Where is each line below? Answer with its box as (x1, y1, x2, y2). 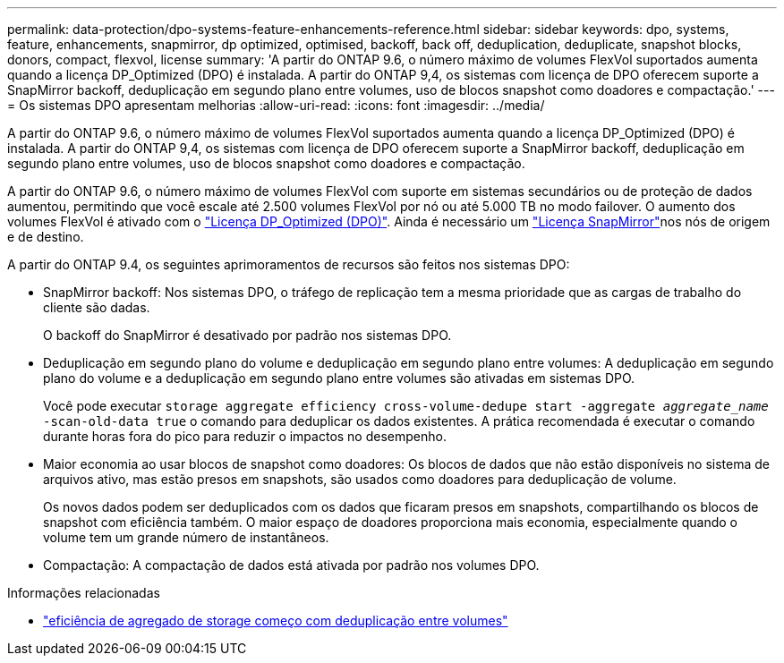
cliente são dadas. (43, 300, 150, 315)
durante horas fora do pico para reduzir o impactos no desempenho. (43, 429, 447, 444)
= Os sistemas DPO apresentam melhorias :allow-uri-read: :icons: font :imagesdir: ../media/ (7, 98, 545, 113)
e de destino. (7, 229, 84, 244)
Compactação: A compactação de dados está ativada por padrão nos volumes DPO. (43, 557, 540, 573)
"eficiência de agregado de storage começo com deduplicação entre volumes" (43, 613, 508, 628)
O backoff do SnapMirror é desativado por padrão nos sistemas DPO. (43, 327, 452, 343)
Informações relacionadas (7, 585, 160, 600)
